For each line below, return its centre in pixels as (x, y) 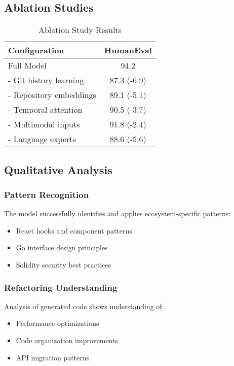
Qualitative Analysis (58, 169)
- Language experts (42, 139)
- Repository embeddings (52, 95)
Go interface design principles (62, 247)
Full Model (27, 65)
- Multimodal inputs (44, 124)
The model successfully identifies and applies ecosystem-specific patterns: (118, 213)
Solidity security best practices (64, 264)
